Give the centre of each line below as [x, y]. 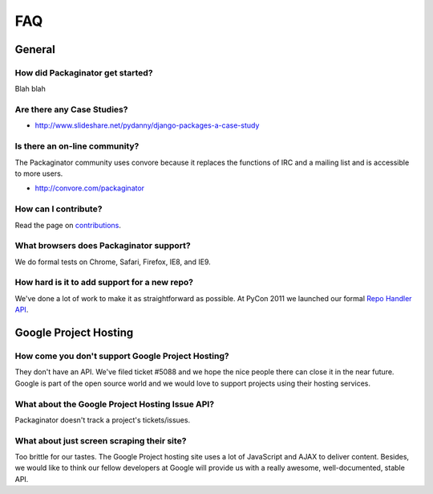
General [35, 49]
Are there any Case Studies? [71, 110]
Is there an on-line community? [77, 146]
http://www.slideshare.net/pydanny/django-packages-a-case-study [147, 125]
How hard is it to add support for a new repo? [104, 283]
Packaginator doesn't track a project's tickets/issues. [103, 420]
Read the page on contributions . [68, 225]
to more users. [39, 174]
